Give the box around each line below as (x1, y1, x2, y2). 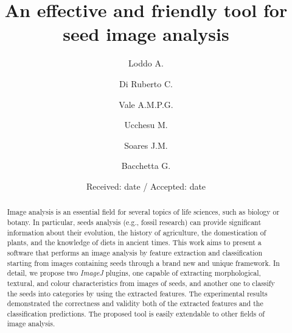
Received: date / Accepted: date (86, 179, 206, 192)
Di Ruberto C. (119, 77, 173, 90)
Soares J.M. (124, 138, 168, 151)
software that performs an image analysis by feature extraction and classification (7, 247, 263, 257)
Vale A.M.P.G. (119, 98, 173, 110)
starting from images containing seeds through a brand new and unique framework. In (7, 257, 280, 268)
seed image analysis (63, 21, 229, 46)
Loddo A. (128, 57, 164, 70)
